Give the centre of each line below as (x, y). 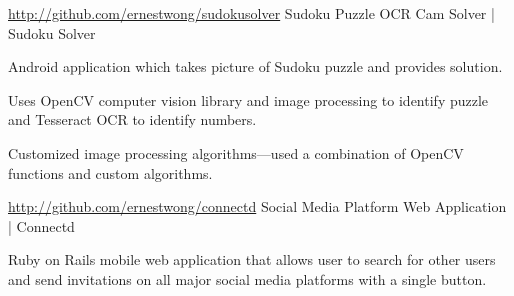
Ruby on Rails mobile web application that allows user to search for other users (252, 259)
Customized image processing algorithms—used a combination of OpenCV (236, 152)
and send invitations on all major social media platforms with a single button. (247, 278)
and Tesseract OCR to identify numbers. (132, 119)
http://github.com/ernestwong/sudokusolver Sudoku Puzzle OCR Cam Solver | (251, 13)
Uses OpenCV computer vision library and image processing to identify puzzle (248, 99)
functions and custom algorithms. (110, 172)
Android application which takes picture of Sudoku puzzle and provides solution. (255, 66)
